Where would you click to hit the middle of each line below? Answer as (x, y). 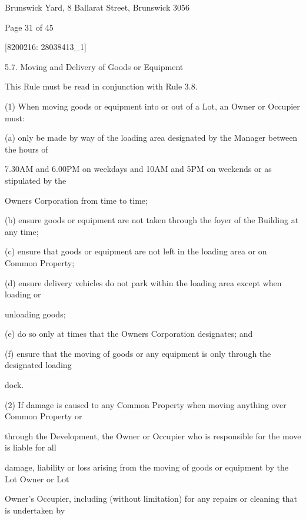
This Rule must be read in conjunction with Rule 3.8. (101, 86)
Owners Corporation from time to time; (76, 200)
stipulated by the (36, 180)
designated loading (38, 365)
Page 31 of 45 (29, 27)
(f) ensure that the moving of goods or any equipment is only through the (138, 353)
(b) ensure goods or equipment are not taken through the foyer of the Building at (152, 220)
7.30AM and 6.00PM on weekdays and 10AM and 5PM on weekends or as (138, 169)
